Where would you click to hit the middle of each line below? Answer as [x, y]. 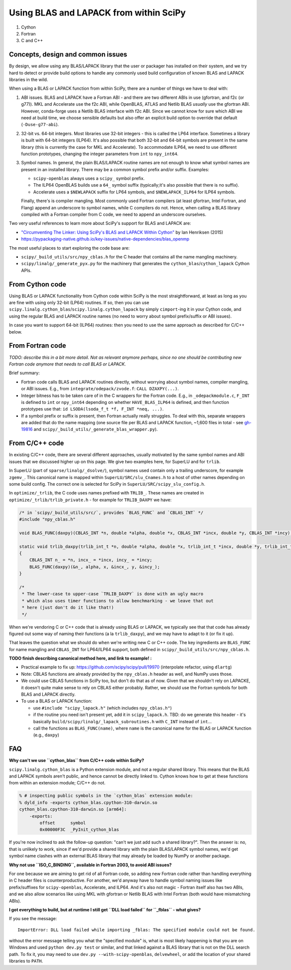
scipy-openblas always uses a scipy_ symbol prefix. [89, 178]
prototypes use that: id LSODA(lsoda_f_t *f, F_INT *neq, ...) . [92, 409]
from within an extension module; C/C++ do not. [57, 783]
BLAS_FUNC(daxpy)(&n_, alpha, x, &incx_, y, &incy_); [95, 567]
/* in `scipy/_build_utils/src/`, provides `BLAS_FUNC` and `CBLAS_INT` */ [111, 512]
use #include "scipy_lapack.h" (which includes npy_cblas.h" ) [103, 708]
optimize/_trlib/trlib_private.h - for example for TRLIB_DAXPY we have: [90, 500]
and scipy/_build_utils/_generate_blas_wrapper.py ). [96, 429]
